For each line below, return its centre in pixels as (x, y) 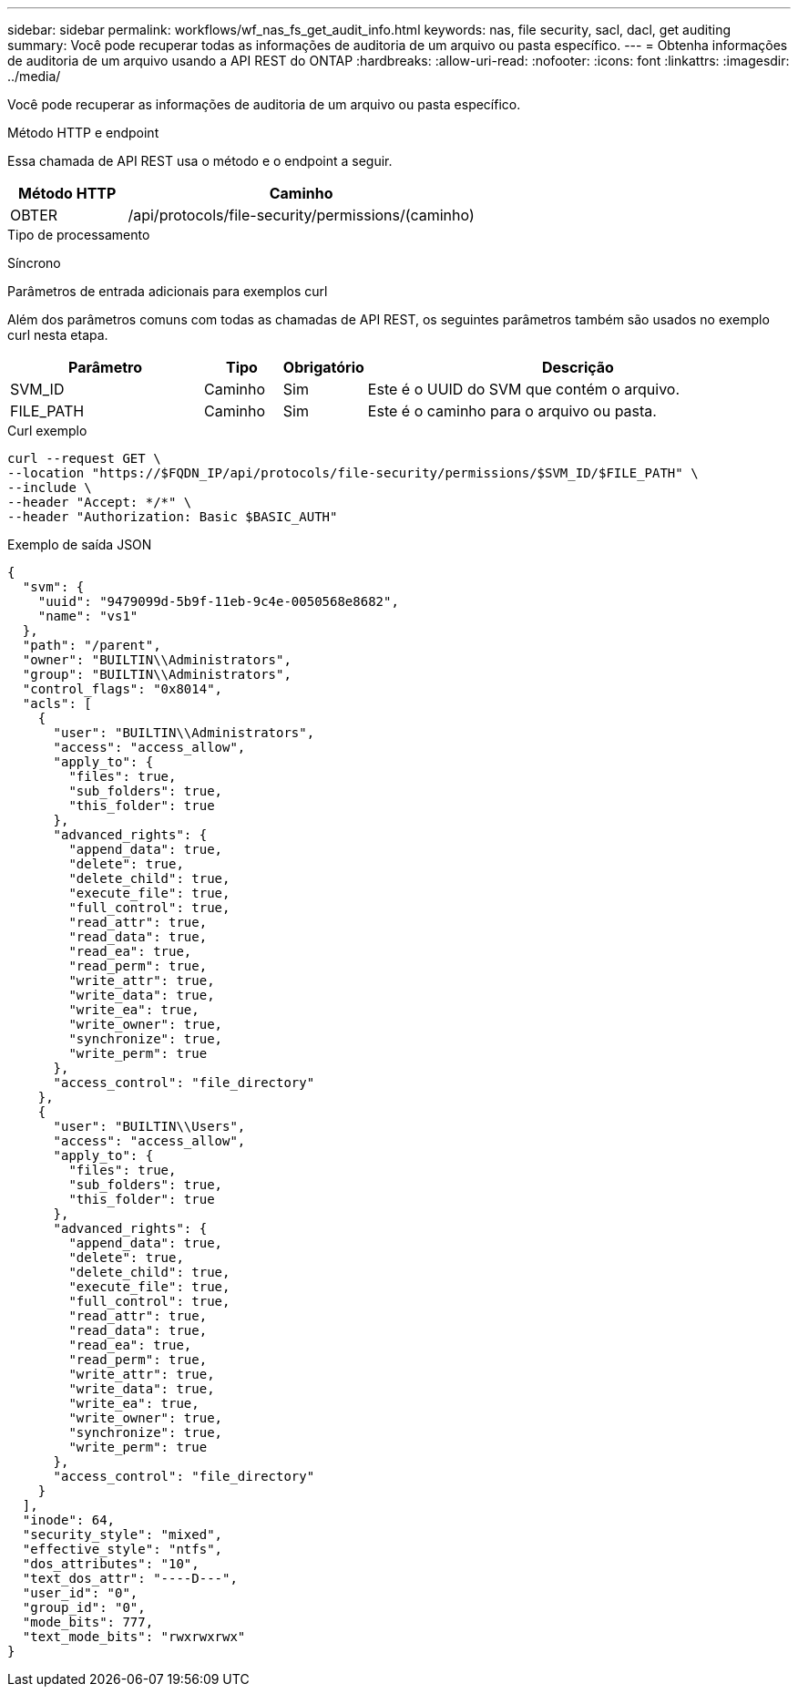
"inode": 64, (69, 1520)
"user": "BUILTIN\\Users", (149, 1126)
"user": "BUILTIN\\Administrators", (184, 733)
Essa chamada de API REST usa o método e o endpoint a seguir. (200, 161)
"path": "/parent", (92, 645)
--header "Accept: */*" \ (100, 502)
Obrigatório (323, 367)
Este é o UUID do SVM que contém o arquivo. (524, 389)
